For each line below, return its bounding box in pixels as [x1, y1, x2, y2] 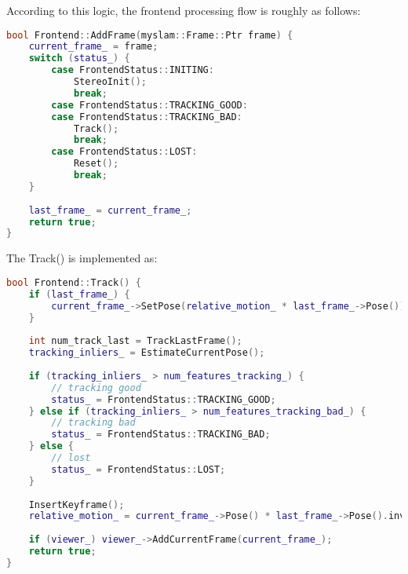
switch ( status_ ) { [28, 53, 130, 64]
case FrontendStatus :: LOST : [51, 146, 198, 158]
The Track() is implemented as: [6, 250, 158, 266]
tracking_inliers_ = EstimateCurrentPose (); [28, 347, 265, 359]
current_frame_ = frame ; [28, 41, 158, 53]
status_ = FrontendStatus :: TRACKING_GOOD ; [51, 393, 276, 405]
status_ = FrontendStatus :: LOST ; [51, 463, 226, 475]
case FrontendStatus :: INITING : [51, 64, 214, 76]
